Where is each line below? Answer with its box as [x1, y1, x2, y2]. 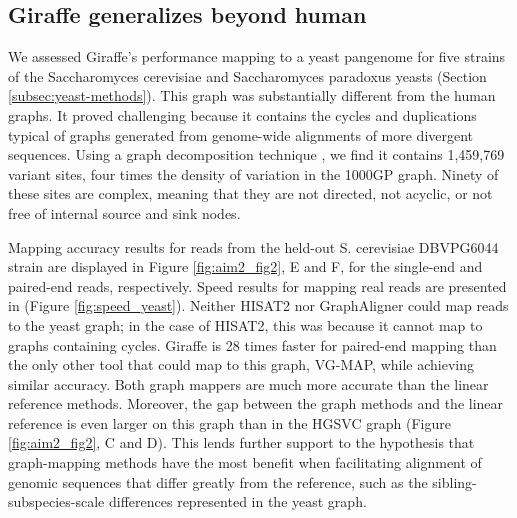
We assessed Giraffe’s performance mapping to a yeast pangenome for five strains [8, 46, 506, 67]
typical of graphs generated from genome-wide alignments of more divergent [8, 124, 474, 145]
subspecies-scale [8, 491, 105, 512]
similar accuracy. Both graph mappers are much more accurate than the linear [8, 373, 489, 394]
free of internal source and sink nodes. [8, 202, 241, 223]
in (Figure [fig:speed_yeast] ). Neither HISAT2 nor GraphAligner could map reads [8, 295, 509, 316]
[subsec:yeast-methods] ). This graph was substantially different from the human [8, 85, 496, 106]
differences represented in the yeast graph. [108, 491, 367, 512]
